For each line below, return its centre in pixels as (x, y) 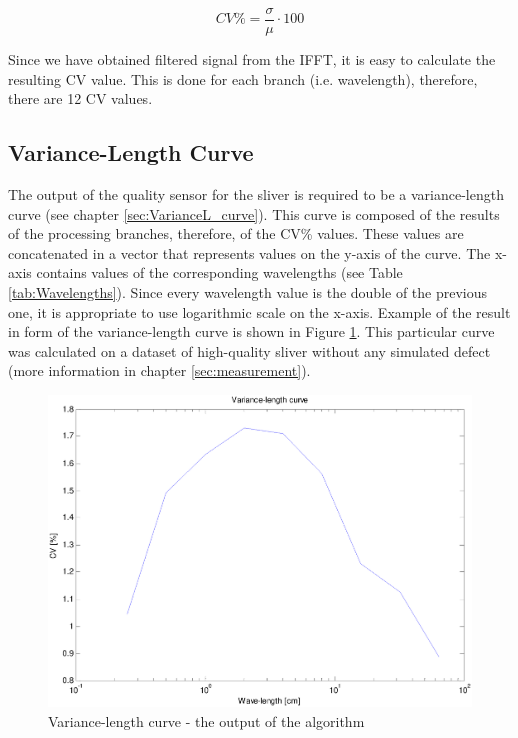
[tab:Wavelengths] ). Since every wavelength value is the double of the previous (248, 292)
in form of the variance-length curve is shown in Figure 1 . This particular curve (251, 331)
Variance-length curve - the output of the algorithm (206, 720)
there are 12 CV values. (80, 98)
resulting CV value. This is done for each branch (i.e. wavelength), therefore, (243, 78)
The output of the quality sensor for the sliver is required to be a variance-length (256, 194)
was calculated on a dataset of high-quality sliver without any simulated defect (249, 350)
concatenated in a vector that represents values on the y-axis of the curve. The (249, 252)
